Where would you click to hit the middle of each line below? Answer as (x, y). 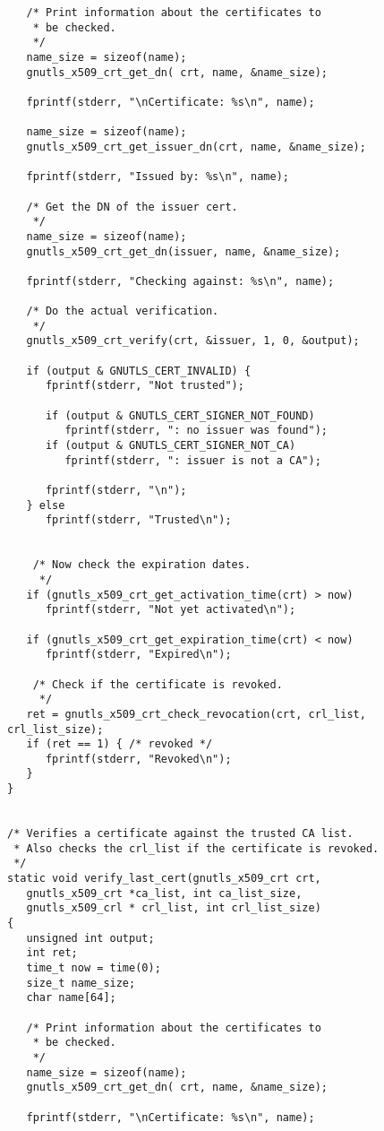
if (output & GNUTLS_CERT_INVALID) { (139, 371)
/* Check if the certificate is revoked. (158, 684)
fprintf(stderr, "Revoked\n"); (138, 759)
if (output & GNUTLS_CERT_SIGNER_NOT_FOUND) (180, 415)
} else (46, 505)
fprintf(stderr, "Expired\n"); (138, 655)
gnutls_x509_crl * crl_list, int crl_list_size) (174, 908)
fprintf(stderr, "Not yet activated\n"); (171, 610)
